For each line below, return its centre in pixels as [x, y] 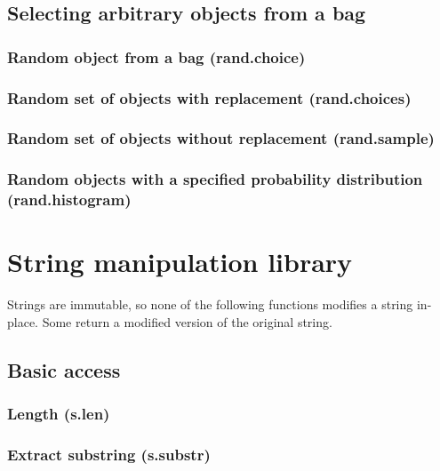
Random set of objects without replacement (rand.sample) [221, 138]
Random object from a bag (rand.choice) [156, 56]
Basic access [64, 369]
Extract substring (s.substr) [109, 454]
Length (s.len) [59, 414]
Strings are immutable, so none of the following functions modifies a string [210, 304]
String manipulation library [180, 262]
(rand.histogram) [69, 200]
